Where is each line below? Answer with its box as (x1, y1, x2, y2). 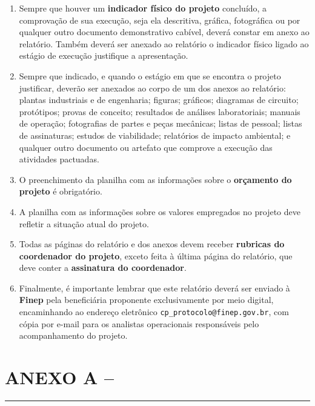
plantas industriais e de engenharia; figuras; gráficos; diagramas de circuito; (19, 93, 299, 106)
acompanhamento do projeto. (19, 329, 128, 342)
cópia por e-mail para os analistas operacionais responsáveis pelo (19, 317, 259, 330)
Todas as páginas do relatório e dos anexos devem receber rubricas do (19, 238, 285, 250)
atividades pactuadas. (19, 153, 99, 165)
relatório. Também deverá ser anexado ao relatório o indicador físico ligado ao (19, 37, 309, 50)
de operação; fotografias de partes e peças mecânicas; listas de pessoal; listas (19, 117, 302, 130)
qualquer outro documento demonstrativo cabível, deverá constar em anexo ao (19, 25, 310, 38)
